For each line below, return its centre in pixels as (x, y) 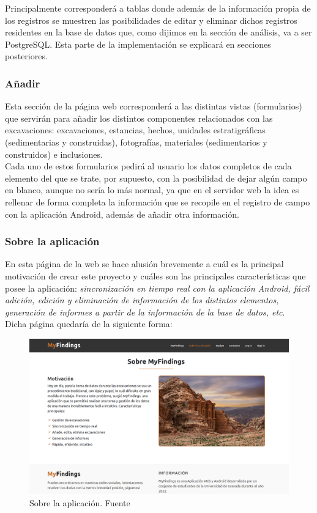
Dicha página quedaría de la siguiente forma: (89, 324)
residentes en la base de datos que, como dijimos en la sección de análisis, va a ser (158, 32)
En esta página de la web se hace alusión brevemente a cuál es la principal (144, 264)
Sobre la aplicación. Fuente (80, 502)
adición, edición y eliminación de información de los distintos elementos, (142, 300)
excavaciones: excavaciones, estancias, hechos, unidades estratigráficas (135, 130)
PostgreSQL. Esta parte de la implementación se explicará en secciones (138, 44)
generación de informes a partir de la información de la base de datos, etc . (145, 312)
